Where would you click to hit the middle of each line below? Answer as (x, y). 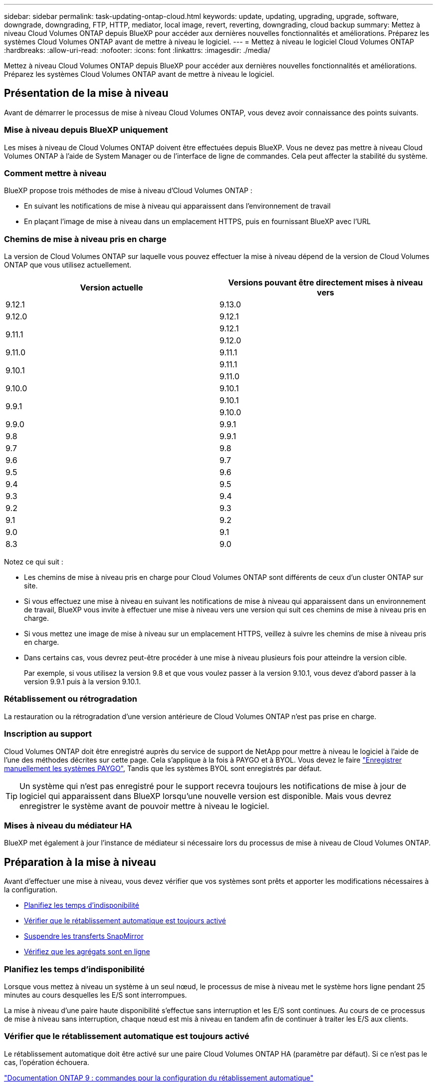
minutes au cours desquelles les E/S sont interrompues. (96, 995)
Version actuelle (111, 288)
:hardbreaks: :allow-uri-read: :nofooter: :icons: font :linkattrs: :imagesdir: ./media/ (137, 50)
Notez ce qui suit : (34, 562)
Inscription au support (48, 734)
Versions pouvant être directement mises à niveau (326, 283)
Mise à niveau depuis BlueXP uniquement (86, 130)
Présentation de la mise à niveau (86, 93)
